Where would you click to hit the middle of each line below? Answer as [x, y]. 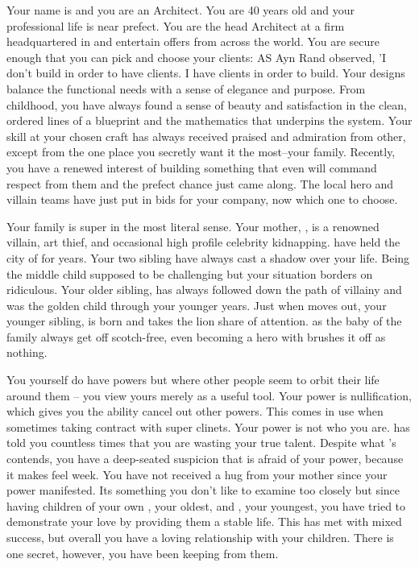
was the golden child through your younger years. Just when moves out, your [197, 305]
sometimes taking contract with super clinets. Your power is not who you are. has [208, 426]
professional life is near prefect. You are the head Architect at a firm [176, 25]
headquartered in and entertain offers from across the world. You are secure [193, 41]
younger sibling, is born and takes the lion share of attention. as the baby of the [204, 321]
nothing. [27, 352]
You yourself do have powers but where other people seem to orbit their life [193, 380]
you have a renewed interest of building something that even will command [192, 167]
